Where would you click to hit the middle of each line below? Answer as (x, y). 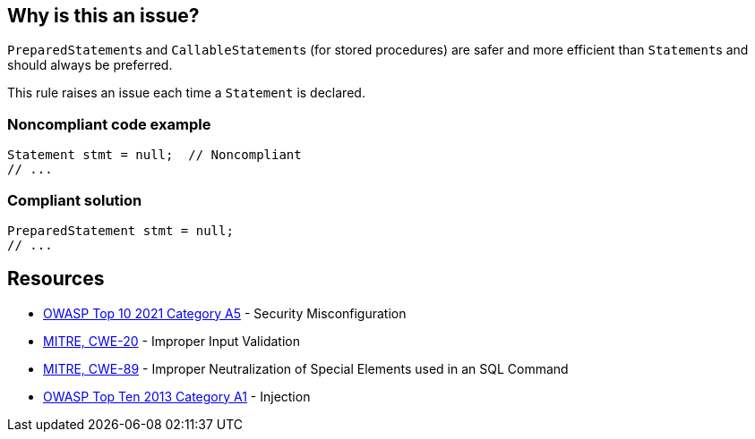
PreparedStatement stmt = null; (120, 230)
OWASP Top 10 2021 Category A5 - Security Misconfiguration (225, 313)
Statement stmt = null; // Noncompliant (154, 155)
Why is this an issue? (103, 16)
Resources (56, 279)
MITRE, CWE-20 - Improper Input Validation (172, 341)
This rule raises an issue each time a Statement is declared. (186, 93)
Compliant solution (75, 200)
